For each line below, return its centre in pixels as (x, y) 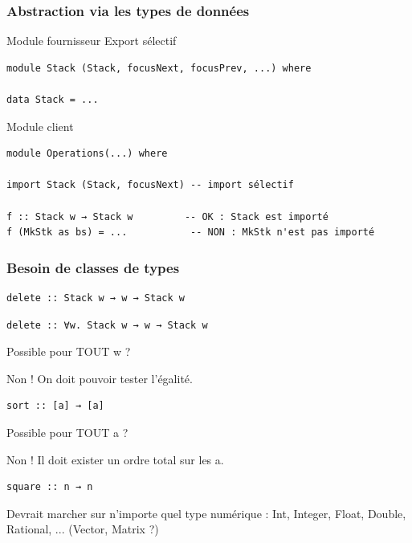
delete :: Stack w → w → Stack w (96, 298)
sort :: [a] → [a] (55, 406)
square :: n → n (50, 487)
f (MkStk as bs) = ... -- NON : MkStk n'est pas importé (191, 233)
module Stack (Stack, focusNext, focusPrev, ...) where (159, 68)
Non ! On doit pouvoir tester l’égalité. (100, 378)
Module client (40, 126)
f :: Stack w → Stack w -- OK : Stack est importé (167, 216)
